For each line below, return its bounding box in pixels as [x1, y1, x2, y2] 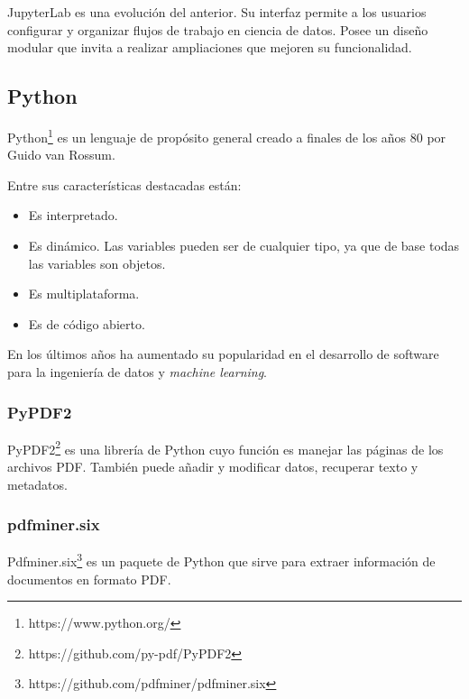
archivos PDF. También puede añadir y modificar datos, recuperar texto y [7, 457, 418, 476]
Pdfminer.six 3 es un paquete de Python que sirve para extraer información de [7, 549, 436, 571]
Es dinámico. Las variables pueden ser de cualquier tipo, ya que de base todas [28, 236, 460, 255]
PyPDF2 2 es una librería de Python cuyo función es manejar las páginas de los [7, 437, 444, 458]
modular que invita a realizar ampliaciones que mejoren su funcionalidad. [7, 38, 412, 57]
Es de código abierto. [28, 314, 145, 333]
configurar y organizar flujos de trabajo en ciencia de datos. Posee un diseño [7, 20, 428, 39]
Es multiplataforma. [28, 284, 140, 303]
